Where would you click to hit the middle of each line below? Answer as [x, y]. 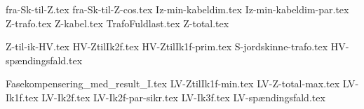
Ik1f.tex [22, 97]
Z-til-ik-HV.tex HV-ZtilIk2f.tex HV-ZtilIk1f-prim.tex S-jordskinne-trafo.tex [167, 46]
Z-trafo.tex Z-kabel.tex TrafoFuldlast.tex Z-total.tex [117, 23]
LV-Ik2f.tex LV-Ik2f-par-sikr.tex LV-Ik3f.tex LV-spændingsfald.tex [183, 97]
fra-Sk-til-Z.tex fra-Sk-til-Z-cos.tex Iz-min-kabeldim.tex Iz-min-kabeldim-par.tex [177, 9]
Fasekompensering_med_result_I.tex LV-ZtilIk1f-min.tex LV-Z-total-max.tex [173, 83]
